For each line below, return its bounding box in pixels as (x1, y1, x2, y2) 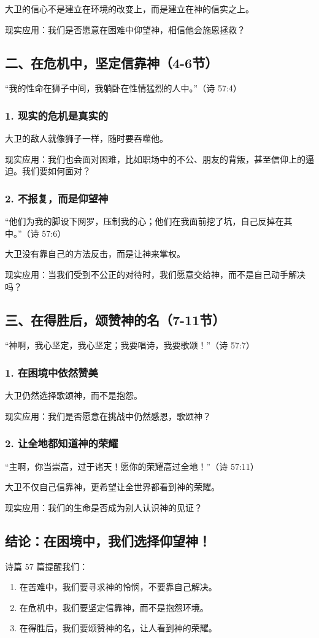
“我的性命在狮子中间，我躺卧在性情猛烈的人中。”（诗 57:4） (5, 82, 242, 94)
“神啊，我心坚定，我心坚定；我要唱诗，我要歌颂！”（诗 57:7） (5, 339, 255, 352)
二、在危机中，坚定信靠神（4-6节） (5, 53, 218, 72)
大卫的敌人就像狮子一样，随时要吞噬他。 (5, 132, 168, 145)
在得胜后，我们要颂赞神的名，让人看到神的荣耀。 (19, 621, 217, 634)
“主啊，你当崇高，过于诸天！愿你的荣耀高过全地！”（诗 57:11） (5, 459, 259, 472)
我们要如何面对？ (21, 164, 91, 177)
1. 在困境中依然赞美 (5, 364, 98, 380)
